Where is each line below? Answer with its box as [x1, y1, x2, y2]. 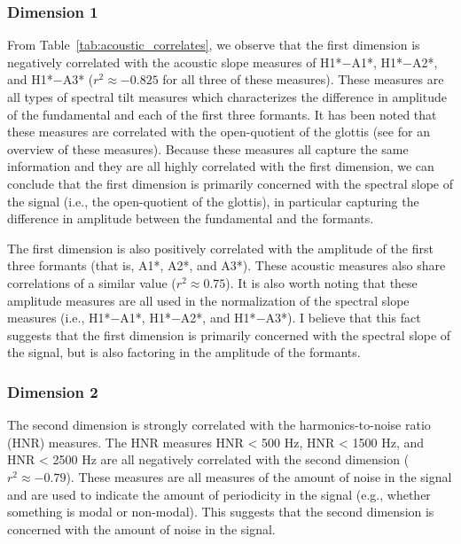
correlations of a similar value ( [7, 273, 176, 291]
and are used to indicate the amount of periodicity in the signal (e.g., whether [7, 485, 431, 503]
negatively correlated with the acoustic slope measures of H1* [7, 52, 342, 71]
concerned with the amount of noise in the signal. [7, 519, 276, 538]
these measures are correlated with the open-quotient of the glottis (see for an [7, 122, 430, 141]
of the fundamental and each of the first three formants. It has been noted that [7, 105, 437, 123]
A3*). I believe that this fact [265, 308, 421, 327]
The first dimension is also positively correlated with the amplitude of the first [7, 238, 434, 257]
